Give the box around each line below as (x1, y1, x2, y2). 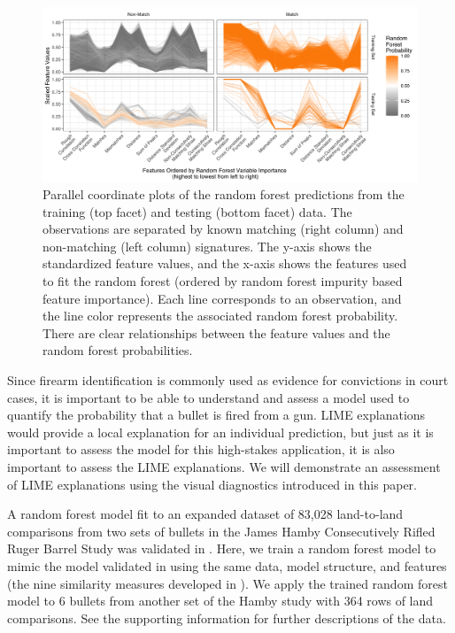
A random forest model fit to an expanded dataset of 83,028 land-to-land (7, 505, 404, 523)
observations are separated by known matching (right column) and (42, 220, 404, 238)
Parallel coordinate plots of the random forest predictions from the (42, 185, 405, 204)
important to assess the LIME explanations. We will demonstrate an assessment (7, 458, 441, 475)
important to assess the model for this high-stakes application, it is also (7, 440, 395, 459)
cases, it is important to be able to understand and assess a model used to (7, 388, 410, 406)
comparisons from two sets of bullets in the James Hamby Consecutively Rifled (7, 521, 436, 540)
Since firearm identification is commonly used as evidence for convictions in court (7, 371, 449, 390)
